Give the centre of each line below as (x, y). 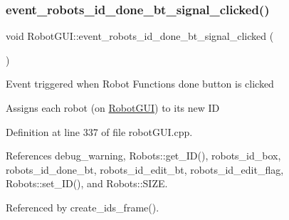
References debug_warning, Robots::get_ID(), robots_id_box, (143, 156)
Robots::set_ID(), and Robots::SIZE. (87, 183)
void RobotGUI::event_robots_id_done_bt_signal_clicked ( (140, 36)
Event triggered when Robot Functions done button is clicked (140, 84)
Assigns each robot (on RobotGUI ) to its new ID (113, 108)
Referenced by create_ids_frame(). (83, 207)
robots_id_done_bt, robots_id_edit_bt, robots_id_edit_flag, (145, 169)
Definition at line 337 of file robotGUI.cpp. (99, 131)
